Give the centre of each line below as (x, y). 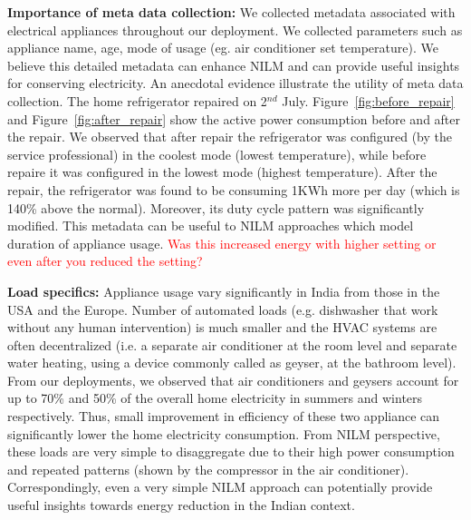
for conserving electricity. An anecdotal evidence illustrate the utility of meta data (235, 83)
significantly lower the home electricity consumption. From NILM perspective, (224, 433)
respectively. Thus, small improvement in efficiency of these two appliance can (224, 416)
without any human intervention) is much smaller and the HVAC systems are (222, 327)
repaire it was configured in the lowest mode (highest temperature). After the (222, 172)
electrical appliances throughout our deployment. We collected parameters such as (235, 29)
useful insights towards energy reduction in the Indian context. (181, 505)
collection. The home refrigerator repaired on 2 (137, 100)
